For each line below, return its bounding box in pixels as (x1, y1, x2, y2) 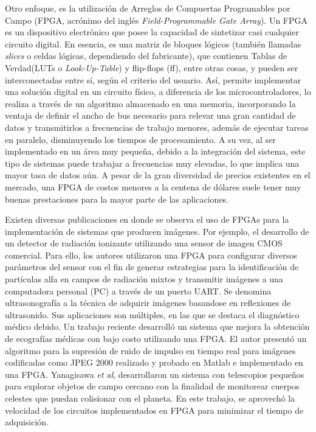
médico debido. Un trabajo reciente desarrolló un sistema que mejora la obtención (5, 320, 310, 333)
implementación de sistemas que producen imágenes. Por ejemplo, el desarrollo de (5, 225, 309, 237)
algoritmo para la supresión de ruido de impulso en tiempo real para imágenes (5, 344, 296, 357)
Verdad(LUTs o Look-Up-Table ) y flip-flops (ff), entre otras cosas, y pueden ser (5, 61, 298, 74)
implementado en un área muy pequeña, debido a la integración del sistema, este (5, 145, 306, 158)
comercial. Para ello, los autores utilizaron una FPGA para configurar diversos (5, 248, 297, 261)
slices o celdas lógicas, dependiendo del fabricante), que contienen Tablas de (5, 49, 287, 62)
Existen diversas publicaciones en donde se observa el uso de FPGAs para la (5, 213, 289, 226)
